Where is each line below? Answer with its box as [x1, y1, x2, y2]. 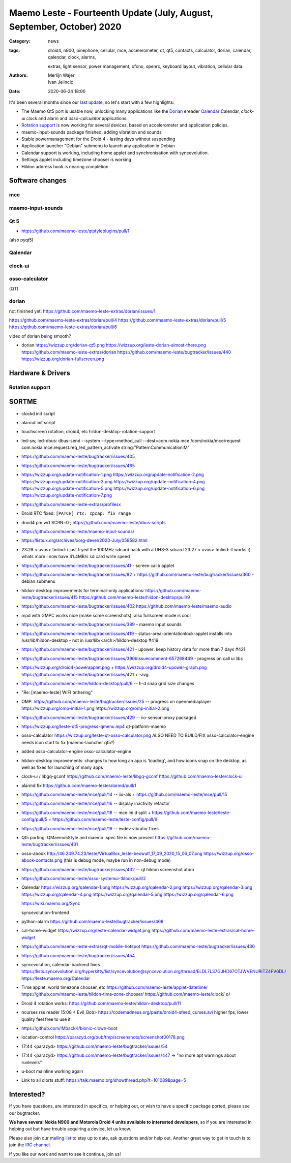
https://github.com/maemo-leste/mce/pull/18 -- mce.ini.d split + [21, 810, 151, 816]
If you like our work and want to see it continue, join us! [9, 1151, 121, 1157]
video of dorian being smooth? [9, 333, 71, 339]
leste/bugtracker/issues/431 [21, 842, 78, 848]
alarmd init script [21, 419, 56, 425]
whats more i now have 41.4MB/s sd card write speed [21, 554, 130, 560]
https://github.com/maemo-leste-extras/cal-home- [151, 928, 255, 934]
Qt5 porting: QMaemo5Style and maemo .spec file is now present [21, 835, 154, 841]
